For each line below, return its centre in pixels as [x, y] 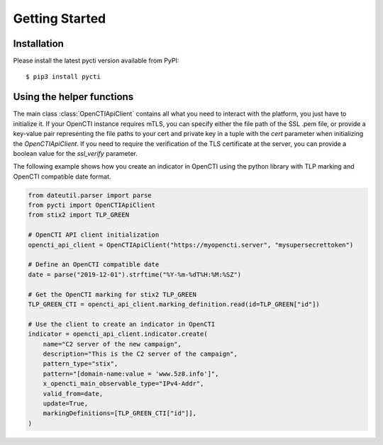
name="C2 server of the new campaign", [112, 344]
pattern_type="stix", [81, 364]
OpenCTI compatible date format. [62, 176]
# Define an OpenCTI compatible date [94, 265]
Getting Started [60, 18]
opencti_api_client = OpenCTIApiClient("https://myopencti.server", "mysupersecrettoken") [191, 245]
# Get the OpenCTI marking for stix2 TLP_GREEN [112, 294]
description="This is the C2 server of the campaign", [140, 354]
